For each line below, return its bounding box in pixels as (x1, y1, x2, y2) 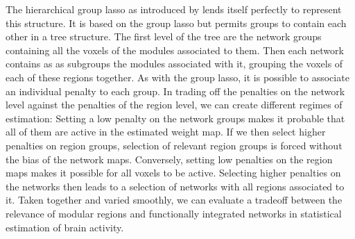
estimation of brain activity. (6, 220, 124, 234)
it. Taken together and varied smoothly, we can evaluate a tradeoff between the (6, 192, 343, 207)
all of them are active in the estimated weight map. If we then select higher (6, 124, 326, 139)
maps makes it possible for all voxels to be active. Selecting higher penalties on (6, 165, 341, 180)
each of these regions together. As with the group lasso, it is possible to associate (6, 69, 349, 84)
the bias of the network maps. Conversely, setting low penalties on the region (6, 151, 333, 166)
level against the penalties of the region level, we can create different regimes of (6, 97, 343, 112)
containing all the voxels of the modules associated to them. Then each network (6, 42, 344, 57)
